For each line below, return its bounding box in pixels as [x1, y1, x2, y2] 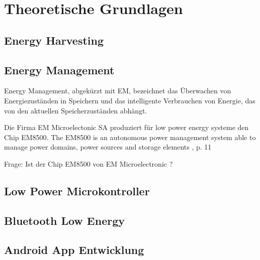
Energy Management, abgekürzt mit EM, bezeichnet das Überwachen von [4, 85, 231, 96]
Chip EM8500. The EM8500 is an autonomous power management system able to [4, 132, 256, 142]
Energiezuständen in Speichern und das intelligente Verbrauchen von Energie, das [4, 95, 255, 105]
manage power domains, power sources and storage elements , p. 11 [4, 142, 212, 152]
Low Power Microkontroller [4, 183, 150, 198]
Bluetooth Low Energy [4, 212, 125, 228]
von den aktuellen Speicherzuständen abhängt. [4, 105, 147, 115]
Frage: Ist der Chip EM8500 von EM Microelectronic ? [4, 158, 173, 169]
